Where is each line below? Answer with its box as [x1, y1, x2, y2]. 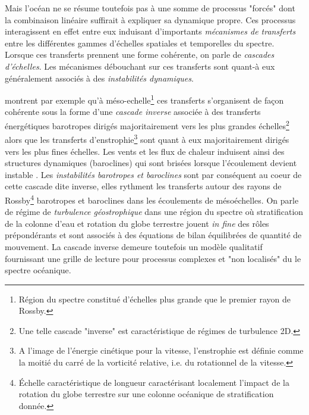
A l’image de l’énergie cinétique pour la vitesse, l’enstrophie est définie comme [18, 344, 304, 357]
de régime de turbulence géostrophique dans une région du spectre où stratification [5, 205, 304, 218]
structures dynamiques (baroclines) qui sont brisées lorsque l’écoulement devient [5, 157, 297, 169]
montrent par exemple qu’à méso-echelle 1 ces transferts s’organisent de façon [5, 92, 284, 106]
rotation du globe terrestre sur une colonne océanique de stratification [18, 388, 274, 400]
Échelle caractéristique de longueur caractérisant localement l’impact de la [18, 376, 289, 388]
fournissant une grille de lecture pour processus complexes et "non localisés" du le [5, 252, 301, 264]
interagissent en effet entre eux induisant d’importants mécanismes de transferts [5, 25, 296, 38]
